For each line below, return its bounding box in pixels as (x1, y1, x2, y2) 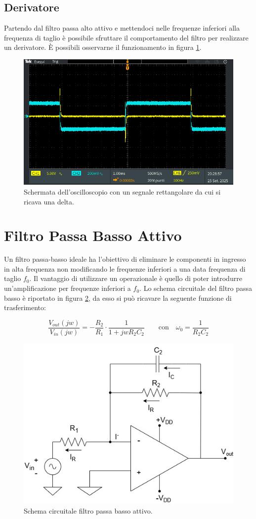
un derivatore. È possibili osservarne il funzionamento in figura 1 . (4, 42, 202, 52)
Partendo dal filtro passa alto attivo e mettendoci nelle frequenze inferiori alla (4, 23, 240, 33)
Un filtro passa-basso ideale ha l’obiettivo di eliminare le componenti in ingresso (4, 254, 246, 264)
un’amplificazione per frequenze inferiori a (4, 283, 131, 293)
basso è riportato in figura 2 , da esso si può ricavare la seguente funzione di (4, 292, 232, 303)
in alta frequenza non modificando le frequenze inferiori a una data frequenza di (4, 263, 246, 274)
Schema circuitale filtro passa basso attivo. (24, 505, 153, 516)
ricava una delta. (24, 196, 74, 206)
